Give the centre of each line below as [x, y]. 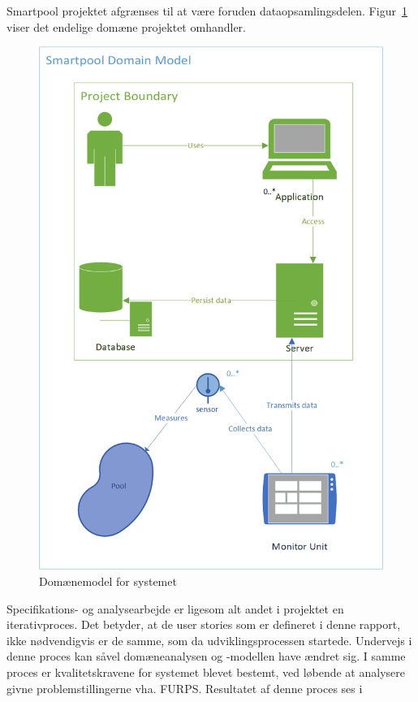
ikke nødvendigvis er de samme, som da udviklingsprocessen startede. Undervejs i [209, 640]
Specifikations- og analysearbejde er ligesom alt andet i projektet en [175, 608]
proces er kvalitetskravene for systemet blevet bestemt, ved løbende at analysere [206, 672]
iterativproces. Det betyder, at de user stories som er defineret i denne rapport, [204, 624]
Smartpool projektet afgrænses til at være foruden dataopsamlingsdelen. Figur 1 [207, 11]
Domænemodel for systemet [108, 581]
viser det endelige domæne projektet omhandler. [126, 26]
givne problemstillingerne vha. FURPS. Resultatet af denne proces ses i [185, 688]
